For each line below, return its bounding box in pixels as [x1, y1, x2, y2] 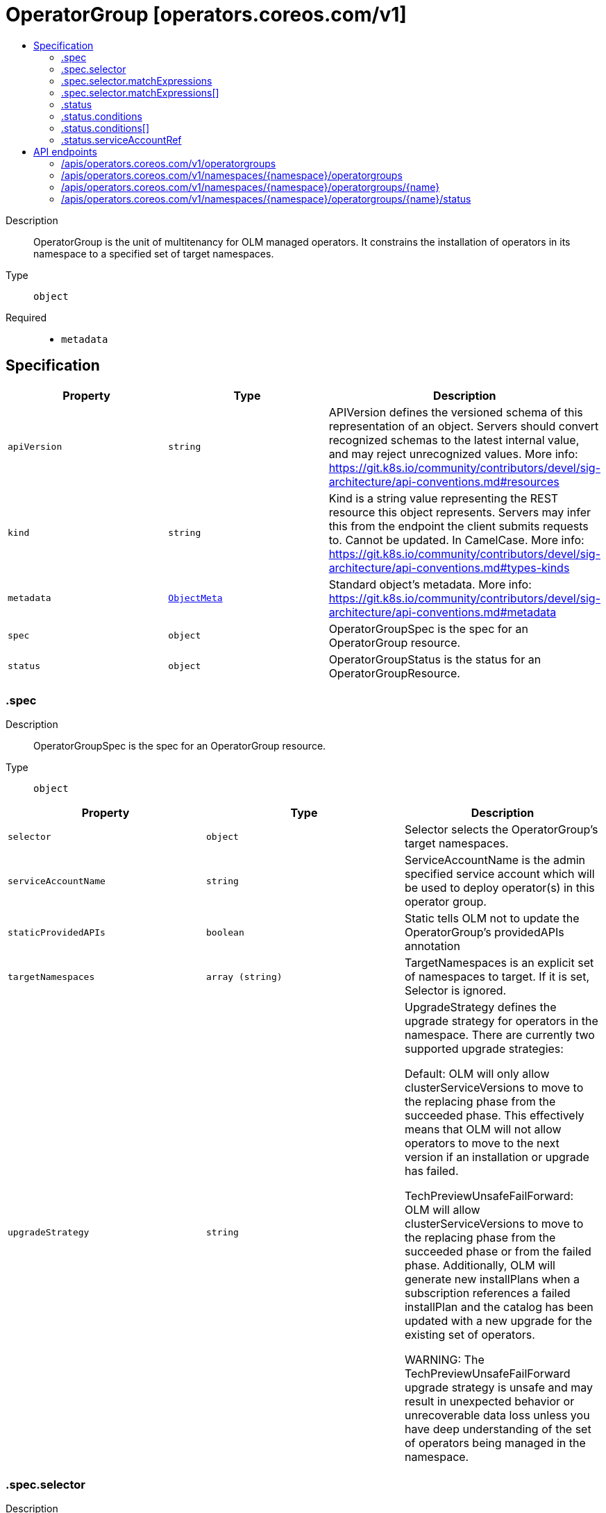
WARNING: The [404, 1353, 485, 1367]
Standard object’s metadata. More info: [328, 577, 532, 591]
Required [6, 311, 47, 323]
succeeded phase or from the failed [404, 1244, 591, 1259]
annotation [404, 939, 460, 954]
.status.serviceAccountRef [61, 133, 182, 146]
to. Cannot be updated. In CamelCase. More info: [328, 532, 584, 547]
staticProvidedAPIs [8, 927, 106, 938]
